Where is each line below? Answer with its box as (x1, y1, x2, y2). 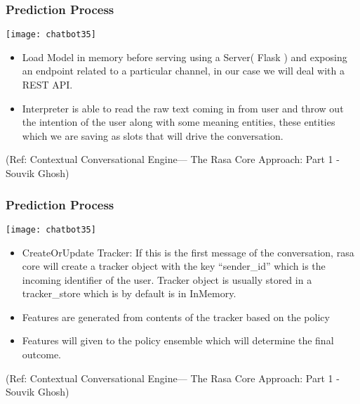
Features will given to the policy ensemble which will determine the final (22, 333, 334, 348)
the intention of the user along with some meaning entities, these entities (22, 115, 335, 129)
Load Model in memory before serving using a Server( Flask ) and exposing (22, 49, 347, 64)
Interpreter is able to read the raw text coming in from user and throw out (22, 100, 344, 115)
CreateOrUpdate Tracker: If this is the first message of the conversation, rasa (22, 245, 354, 259)
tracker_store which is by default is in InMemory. (22, 286, 236, 301)
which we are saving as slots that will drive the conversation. (22, 128, 284, 143)
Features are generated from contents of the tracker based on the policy (22, 309, 330, 324)
